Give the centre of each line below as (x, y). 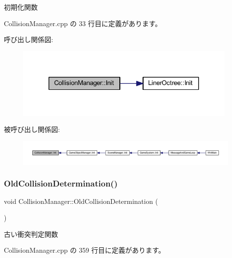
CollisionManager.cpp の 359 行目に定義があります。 (85, 250)
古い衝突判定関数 (31, 234)
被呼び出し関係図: (32, 129)
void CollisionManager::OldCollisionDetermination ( (81, 201)
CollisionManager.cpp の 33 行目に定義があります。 (83, 23)
